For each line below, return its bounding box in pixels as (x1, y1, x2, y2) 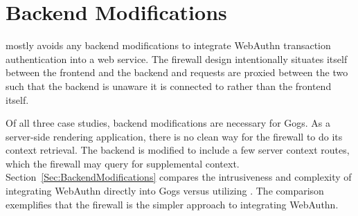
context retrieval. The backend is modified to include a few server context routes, (6, 143, 350, 157)
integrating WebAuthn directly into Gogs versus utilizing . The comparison (6, 183, 324, 198)
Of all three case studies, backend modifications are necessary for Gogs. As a (6, 116, 331, 130)
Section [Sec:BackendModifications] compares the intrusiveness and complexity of (6, 170, 352, 184)
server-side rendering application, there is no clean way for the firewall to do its (6, 129, 343, 143)
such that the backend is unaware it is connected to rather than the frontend (6, 78, 332, 93)
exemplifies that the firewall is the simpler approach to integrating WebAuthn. (6, 197, 339, 211)
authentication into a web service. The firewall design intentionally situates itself (6, 51, 348, 66)
